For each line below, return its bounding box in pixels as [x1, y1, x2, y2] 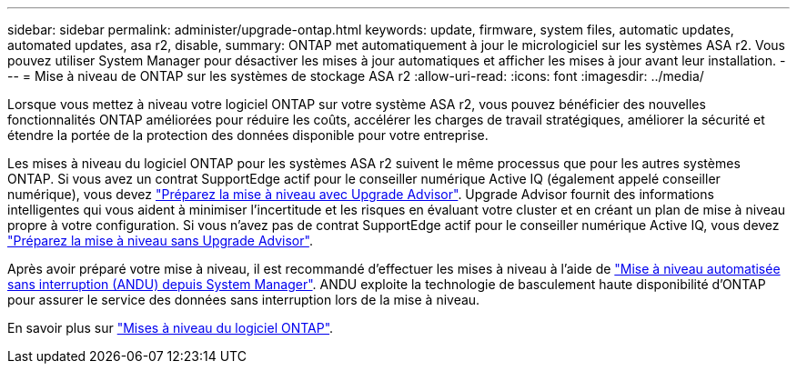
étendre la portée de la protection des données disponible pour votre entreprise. [7, 127, 489, 143]
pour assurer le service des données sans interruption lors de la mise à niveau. [7, 292, 480, 307]
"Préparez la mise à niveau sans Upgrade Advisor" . [7, 233, 313, 248]
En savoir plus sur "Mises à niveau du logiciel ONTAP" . [7, 320, 334, 336]
